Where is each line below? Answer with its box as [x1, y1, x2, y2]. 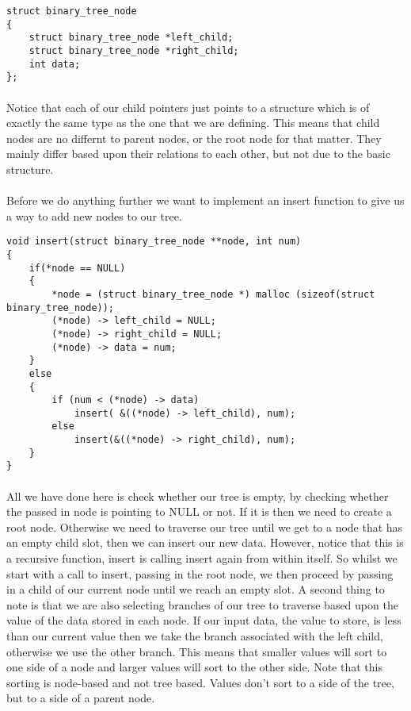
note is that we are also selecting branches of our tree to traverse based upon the [6, 596, 398, 613]
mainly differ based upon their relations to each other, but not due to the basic [6, 145, 390, 162]
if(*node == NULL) [29, 262, 126, 274]
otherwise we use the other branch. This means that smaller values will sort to [6, 643, 387, 659]
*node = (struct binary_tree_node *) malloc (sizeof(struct [51, 288, 375, 300]
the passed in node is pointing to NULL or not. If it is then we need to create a [6, 503, 392, 520]
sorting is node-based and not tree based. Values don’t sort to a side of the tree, [6, 674, 394, 690]
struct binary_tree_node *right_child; [29, 44, 239, 56]
